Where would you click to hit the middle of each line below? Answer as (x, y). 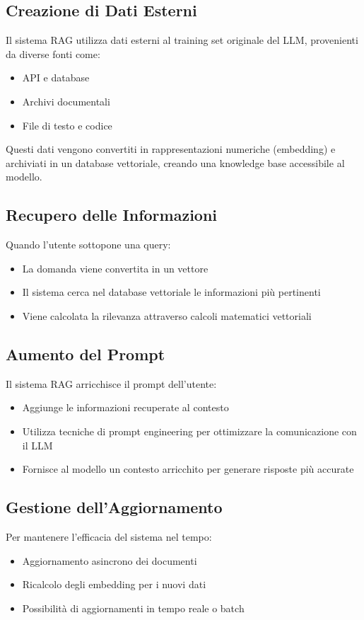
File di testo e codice (67, 125)
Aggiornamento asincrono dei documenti (110, 560)
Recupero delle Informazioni (112, 215)
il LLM (37, 445)
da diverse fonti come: (53, 53)
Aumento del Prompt (86, 354)
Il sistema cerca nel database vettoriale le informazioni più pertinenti (171, 292)
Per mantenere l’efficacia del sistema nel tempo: (109, 536)
